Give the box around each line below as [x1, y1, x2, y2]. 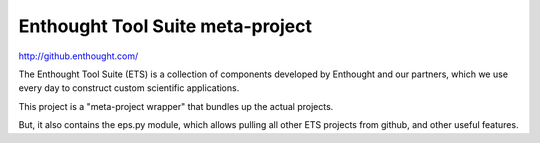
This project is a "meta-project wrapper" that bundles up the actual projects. [18, 100, 334, 112]
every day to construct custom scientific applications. [18, 82, 240, 94]
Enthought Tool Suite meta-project [18, 15, 313, 37]
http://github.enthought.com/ [18, 50, 139, 62]
